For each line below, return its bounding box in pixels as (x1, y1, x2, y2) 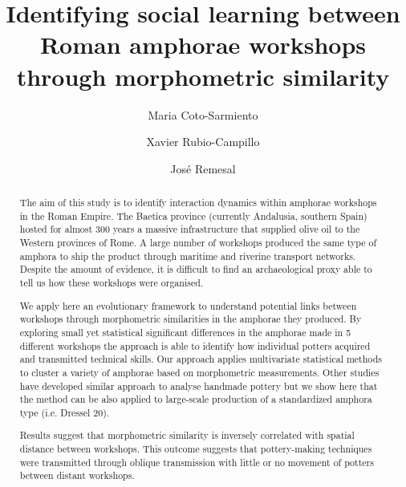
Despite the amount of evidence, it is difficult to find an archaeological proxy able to (19, 262, 372, 276)
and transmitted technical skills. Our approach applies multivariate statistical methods (19, 352, 382, 366)
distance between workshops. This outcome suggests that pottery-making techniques (19, 442, 372, 456)
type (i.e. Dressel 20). (19, 405, 110, 419)
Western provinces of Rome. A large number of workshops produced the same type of (19, 236, 377, 250)
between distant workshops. (19, 469, 135, 482)
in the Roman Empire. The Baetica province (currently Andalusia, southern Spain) (19, 209, 367, 222)
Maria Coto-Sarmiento (148, 106, 258, 123)
